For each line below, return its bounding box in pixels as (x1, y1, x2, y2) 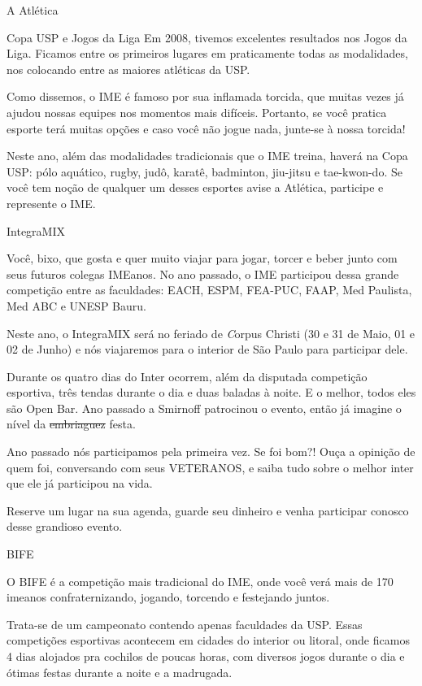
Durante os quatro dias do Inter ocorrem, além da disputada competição (7, 367, 368, 384)
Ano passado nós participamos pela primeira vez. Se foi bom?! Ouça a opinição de (7, 443, 415, 460)
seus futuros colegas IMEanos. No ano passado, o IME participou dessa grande (7, 265, 399, 282)
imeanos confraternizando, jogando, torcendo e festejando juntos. (7, 588, 330, 606)
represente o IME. (7, 194, 96, 211)
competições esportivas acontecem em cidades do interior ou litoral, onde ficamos (7, 632, 410, 649)
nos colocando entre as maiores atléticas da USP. (7, 60, 250, 77)
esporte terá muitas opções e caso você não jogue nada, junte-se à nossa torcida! (7, 119, 406, 137)
